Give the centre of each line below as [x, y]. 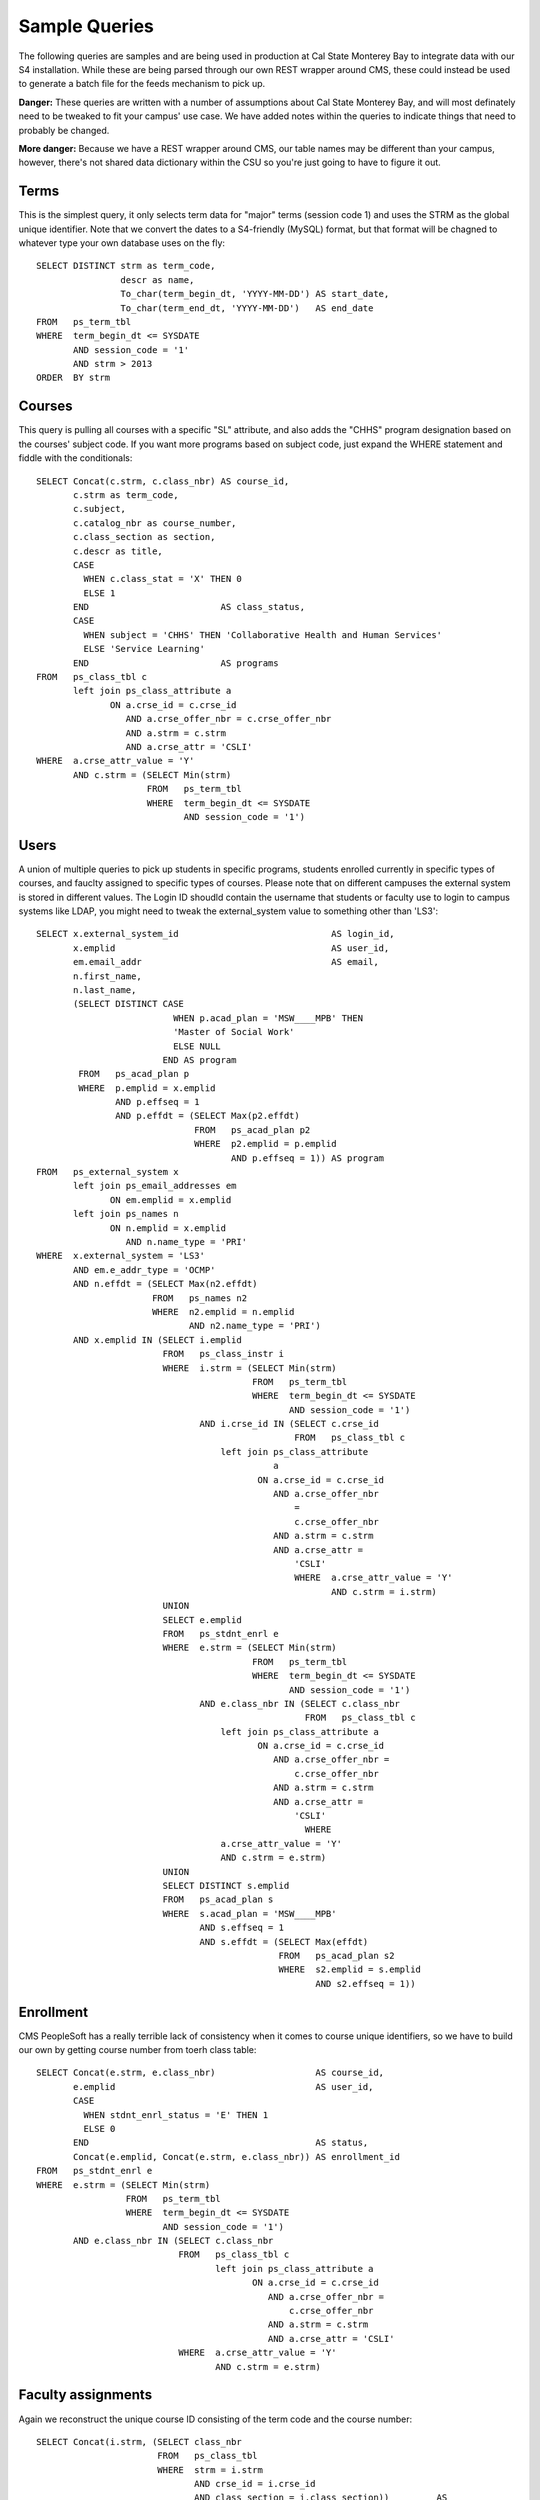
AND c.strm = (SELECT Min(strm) [152, 774]
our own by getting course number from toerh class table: [137, 2049]
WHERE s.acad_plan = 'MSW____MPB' [249, 1913]
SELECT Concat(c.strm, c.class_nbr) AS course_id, [163, 481]
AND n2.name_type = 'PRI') [255, 1326]
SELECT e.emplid [202, 1619]
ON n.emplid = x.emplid [168, 1228]
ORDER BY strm [73, 378]
